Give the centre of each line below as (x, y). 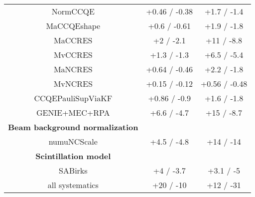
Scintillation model (73, 156)
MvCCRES (73, 55)
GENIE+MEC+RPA (73, 112)
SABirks (73, 170)
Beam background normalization (73, 127)
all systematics (73, 185)
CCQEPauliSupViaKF (73, 98)
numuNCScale (73, 141)
